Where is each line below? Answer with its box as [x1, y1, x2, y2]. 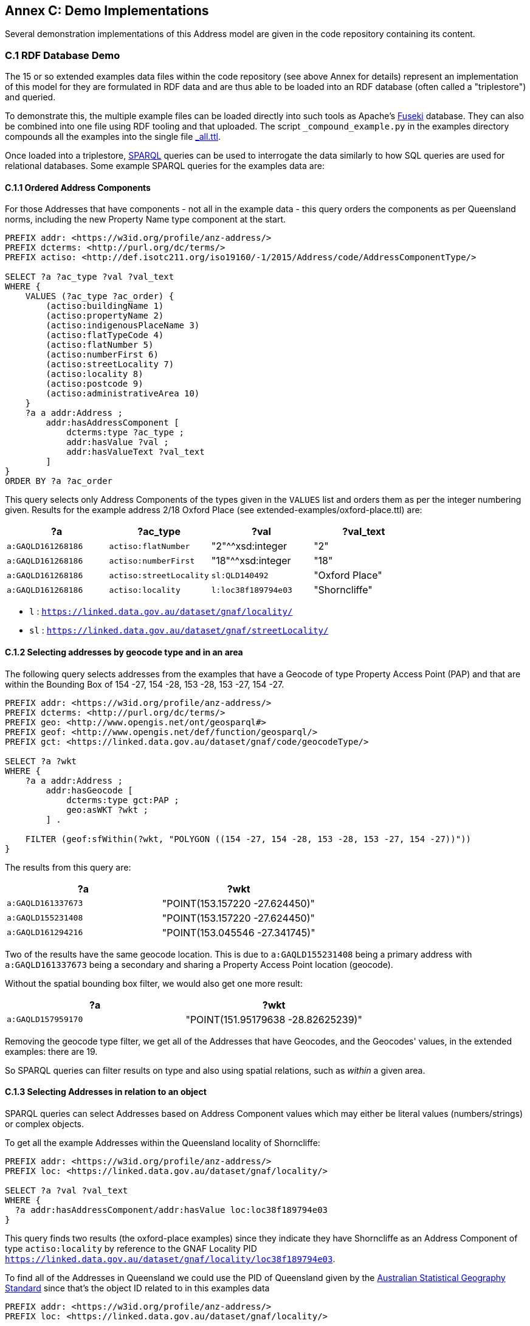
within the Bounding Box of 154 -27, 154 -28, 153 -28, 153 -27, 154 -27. [5, 679, 284, 689]
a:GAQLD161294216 [7, 928, 83, 938]
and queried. [5, 92, 56, 103]
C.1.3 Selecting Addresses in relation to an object [5, 1086, 207, 1097]
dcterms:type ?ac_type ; [66, 427, 185, 438]
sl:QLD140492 [211, 570, 269, 580]
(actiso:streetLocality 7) [46, 359, 174, 370]
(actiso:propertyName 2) [46, 311, 164, 321]
